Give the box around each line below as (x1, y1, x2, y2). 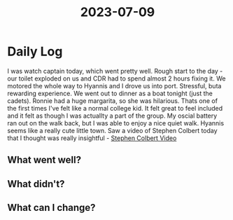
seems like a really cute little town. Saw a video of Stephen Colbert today (7, 126, 218, 135)
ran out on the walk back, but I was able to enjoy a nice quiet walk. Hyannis (7, 118, 225, 127)
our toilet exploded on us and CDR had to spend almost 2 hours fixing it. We (7, 74, 226, 83)
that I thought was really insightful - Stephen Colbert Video (7, 134, 177, 142)
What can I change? (7, 202, 96, 214)
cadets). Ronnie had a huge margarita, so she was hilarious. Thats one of (7, 96, 218, 105)
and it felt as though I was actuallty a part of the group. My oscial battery (7, 111, 218, 120)
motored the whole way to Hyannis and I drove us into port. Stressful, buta (7, 81, 222, 90)
